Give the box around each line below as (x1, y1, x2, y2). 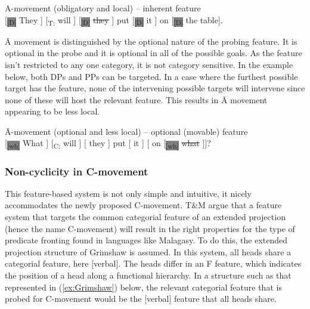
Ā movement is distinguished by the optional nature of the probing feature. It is (5, 35, 297, 47)
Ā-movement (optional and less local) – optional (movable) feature (5, 125, 248, 137)
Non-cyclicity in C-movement (5, 163, 148, 178)
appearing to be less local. (5, 105, 100, 118)
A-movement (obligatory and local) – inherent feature (5, 2, 201, 14)
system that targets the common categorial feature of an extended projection (5, 211, 286, 223)
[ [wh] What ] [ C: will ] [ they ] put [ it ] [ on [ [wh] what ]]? (5, 137, 211, 151)
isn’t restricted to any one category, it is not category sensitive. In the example (5, 58, 293, 70)
